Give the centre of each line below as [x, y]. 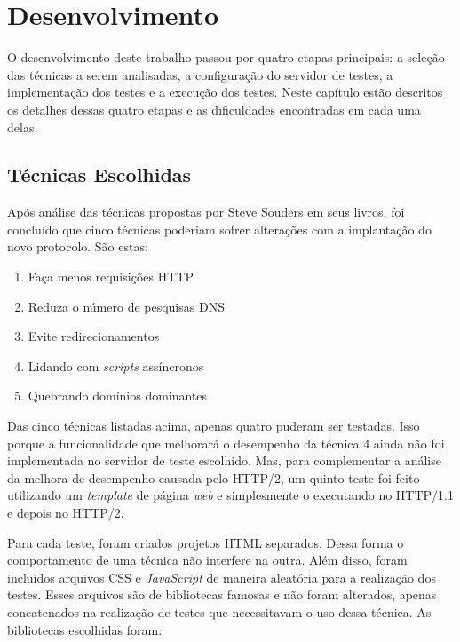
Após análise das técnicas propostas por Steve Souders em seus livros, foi [206, 212]
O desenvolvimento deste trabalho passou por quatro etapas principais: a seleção [226, 57]
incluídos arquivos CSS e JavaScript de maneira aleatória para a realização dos [222, 577]
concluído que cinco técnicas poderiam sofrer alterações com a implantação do [219, 229]
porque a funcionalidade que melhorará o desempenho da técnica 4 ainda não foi [226, 443]
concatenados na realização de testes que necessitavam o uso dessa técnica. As [219, 611]
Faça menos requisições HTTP [111, 277]
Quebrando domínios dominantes [118, 396]
